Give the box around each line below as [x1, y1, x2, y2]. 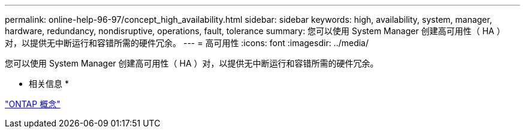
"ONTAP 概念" [5, 99, 61, 109]
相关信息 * [29, 78, 69, 89]
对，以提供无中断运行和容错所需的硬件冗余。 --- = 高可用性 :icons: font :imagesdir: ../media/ [5, 38, 369, 48]
